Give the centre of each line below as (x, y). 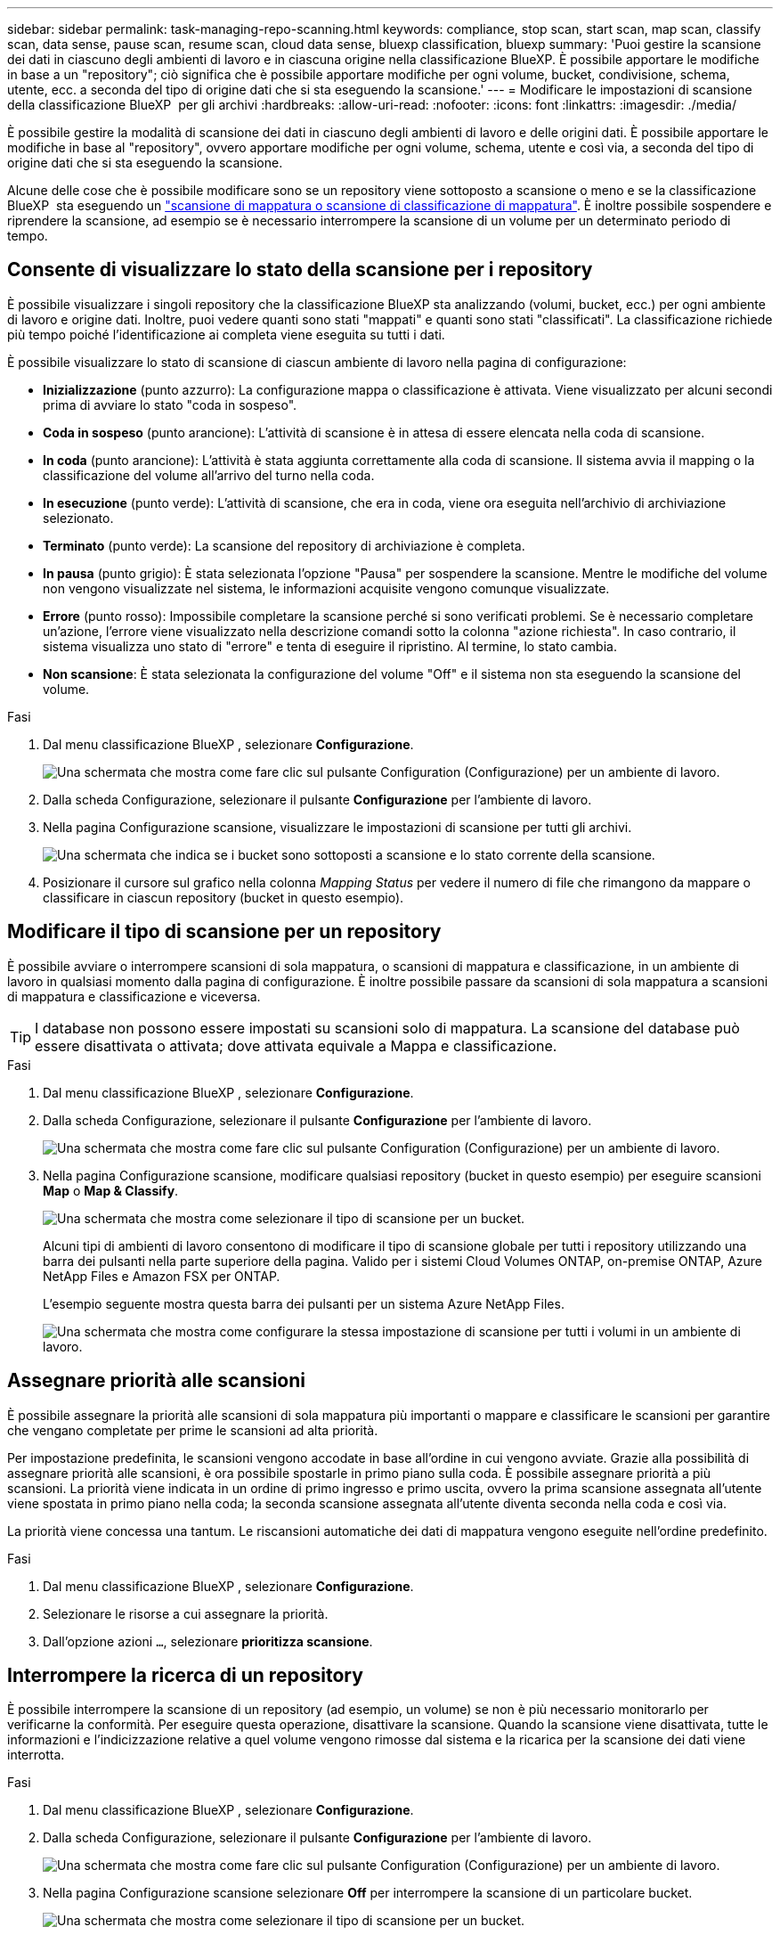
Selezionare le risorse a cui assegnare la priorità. (186, 1613)
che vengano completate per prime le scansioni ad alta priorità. (193, 1430)
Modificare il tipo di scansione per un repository (224, 932)
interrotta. (36, 1755)
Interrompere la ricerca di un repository (185, 1675)
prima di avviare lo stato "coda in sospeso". (170, 404)
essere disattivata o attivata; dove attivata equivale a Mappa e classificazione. (296, 1045)
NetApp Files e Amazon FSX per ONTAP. (162, 1276)
